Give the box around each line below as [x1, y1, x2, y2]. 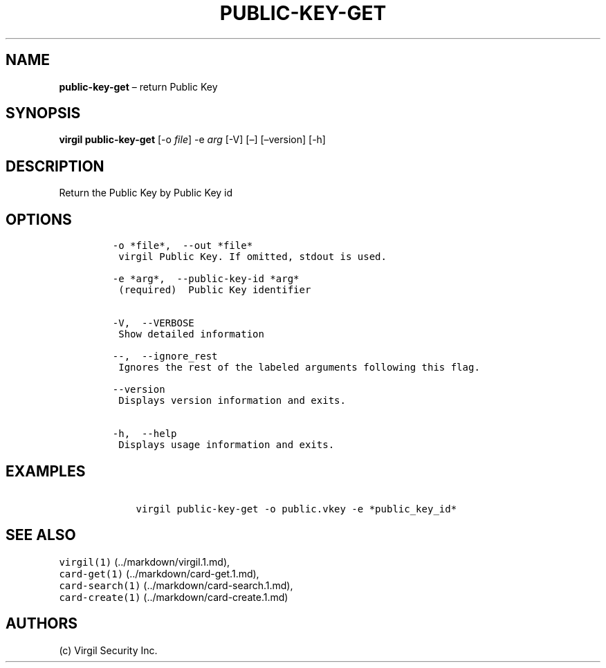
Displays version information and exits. [118, 395, 346, 407]
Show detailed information [118, 328, 264, 340]
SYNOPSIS [6, 104, 81, 122]
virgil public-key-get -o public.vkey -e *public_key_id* [136, 503, 457, 514]
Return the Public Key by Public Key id [59, 187, 233, 199]
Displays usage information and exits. [118, 439, 335, 451]
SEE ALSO [6, 526, 76, 544]
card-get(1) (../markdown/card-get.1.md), [59, 567, 259, 579]
